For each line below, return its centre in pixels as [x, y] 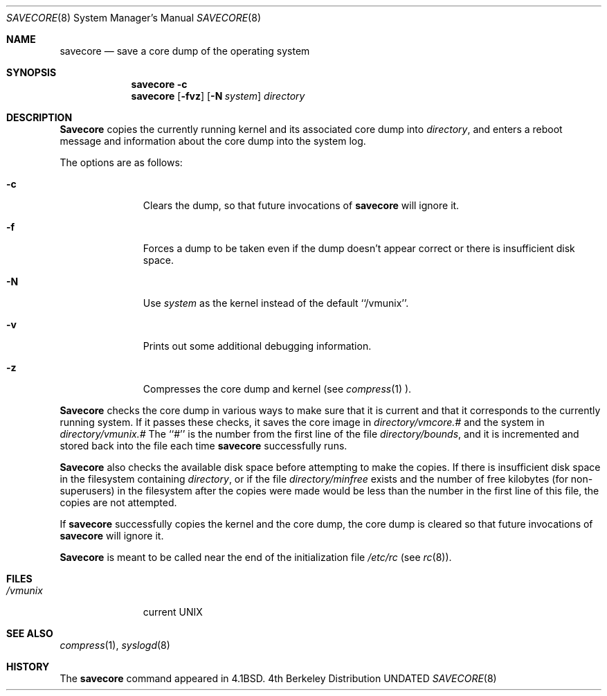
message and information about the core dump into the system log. [213, 141]
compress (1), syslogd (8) [115, 645]
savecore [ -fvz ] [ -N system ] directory [218, 96]
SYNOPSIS [31, 72]
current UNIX [173, 612]
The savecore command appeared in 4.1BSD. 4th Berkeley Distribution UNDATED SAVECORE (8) [278, 678]
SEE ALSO [30, 633]
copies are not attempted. [118, 502]
